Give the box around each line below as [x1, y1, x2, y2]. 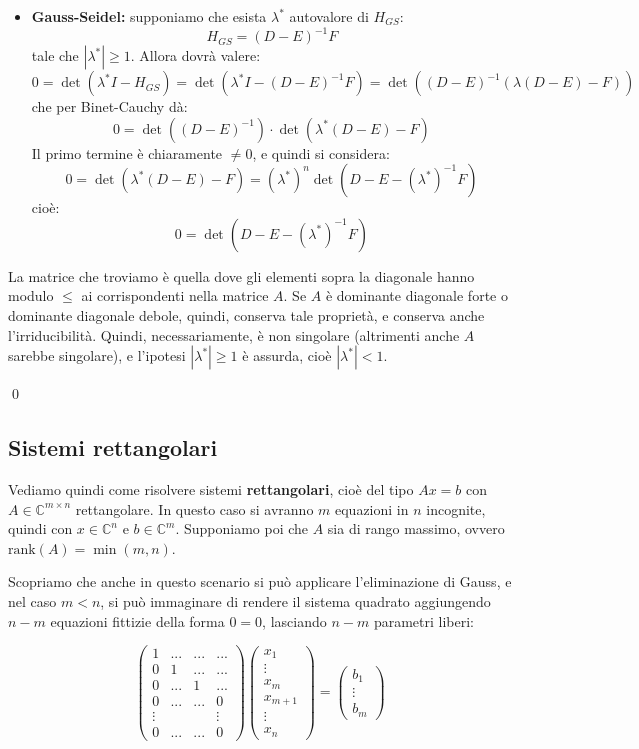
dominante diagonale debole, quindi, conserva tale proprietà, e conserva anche [8, 305, 485, 326]
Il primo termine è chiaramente [31, 142, 223, 163]
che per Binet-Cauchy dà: [31, 96, 188, 117]
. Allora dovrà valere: [130, 45, 261, 66]
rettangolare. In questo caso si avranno [75, 498, 314, 519]
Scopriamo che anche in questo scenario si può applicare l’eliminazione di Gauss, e [8, 571, 512, 592]
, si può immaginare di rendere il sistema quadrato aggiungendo [100, 591, 491, 612]
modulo [8, 285, 54, 306]
